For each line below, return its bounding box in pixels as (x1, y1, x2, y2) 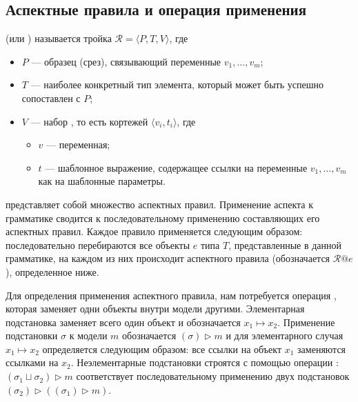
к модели (69, 328, 108, 343)
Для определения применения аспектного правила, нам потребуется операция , (6, 288, 337, 302)
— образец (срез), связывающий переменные (31, 54, 221, 68)
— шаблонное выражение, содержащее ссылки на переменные (45, 160, 308, 174)
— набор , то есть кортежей (30, 114, 148, 128)
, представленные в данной (228, 237, 342, 252)
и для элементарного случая (226, 328, 344, 343)
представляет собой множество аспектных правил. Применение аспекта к (6, 197, 313, 211)
